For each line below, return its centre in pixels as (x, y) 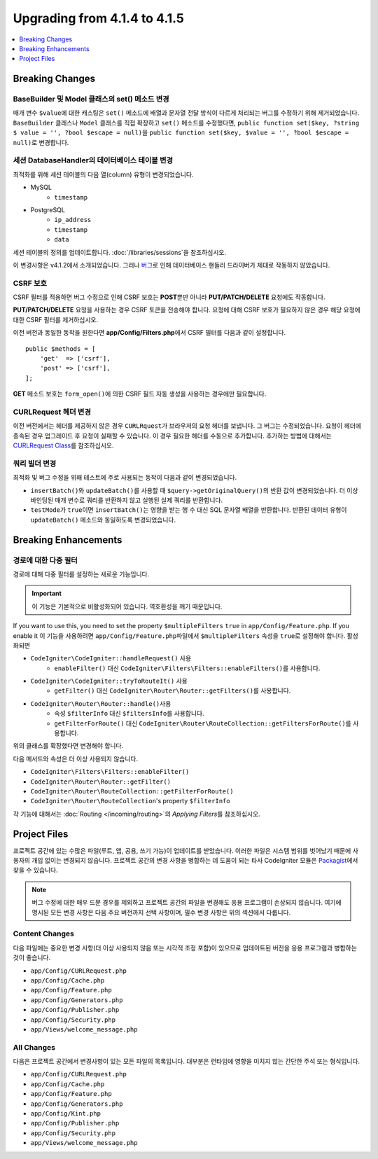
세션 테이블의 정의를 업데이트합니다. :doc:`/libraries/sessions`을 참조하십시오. (120, 252)
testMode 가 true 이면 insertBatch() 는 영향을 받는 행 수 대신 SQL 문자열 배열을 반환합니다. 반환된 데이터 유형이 (189, 510)
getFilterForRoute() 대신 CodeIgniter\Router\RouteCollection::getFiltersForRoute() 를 (203, 723)
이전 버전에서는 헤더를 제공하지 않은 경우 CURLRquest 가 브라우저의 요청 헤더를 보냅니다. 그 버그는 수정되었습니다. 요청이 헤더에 (187, 426)
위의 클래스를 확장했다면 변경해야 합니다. (68, 746)
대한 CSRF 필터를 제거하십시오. (56, 319)
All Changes (34, 1047)
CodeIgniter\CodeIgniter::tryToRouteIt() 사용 (109, 681)
